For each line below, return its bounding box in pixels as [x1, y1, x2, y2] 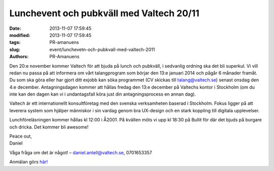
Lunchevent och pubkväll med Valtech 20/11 [9, 8, 200, 19]
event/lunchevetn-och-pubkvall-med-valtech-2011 [49, 46, 155, 53]
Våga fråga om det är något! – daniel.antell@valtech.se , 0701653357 [9, 149, 152, 155]
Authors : [9, 54, 29, 60]
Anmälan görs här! [9, 159, 48, 165]
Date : [9, 25, 21, 31]
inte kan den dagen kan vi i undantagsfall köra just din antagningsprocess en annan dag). [9, 91, 196, 97]
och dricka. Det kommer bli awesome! [9, 124, 89, 130]
